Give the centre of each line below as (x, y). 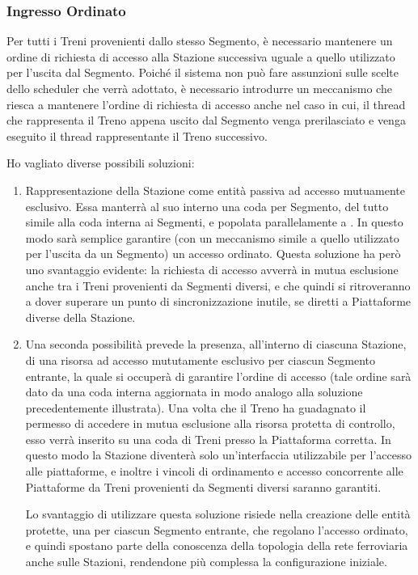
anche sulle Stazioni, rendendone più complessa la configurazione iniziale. (206, 562)
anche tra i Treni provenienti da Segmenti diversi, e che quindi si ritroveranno (218, 285)
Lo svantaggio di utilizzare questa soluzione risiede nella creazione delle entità (218, 514)
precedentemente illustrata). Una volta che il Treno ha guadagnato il (196, 407)
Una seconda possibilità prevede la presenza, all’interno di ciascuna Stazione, (216, 344)
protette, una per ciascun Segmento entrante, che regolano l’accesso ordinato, (217, 529)
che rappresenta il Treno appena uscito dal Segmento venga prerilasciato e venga (206, 120)
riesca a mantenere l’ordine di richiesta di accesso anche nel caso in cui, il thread (206, 104)
